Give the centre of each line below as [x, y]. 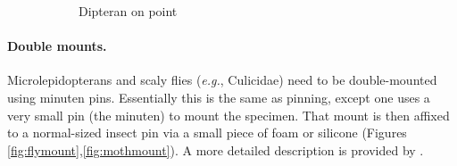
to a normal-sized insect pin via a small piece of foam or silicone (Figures [207, 133]
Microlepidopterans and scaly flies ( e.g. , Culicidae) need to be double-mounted [222, 80]
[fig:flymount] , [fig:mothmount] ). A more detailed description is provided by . [216, 149]
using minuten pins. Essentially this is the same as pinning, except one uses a [219, 97]
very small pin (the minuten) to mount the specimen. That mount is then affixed [228, 115]
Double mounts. [57, 46]
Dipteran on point [128, 11]
